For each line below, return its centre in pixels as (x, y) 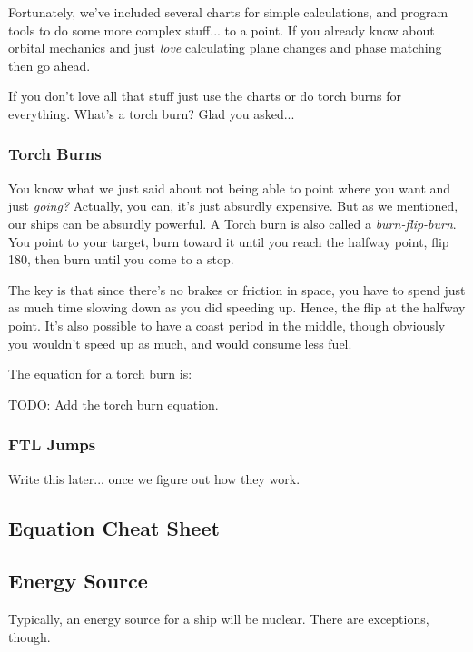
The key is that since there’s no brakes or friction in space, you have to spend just (237, 289)
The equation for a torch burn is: (100, 374)
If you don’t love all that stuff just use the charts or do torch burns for (205, 96)
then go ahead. (49, 65)
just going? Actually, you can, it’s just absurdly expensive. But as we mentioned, (233, 206)
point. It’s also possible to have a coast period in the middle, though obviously (227, 325)
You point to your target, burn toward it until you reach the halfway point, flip (229, 241)
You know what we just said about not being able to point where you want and (230, 188)
